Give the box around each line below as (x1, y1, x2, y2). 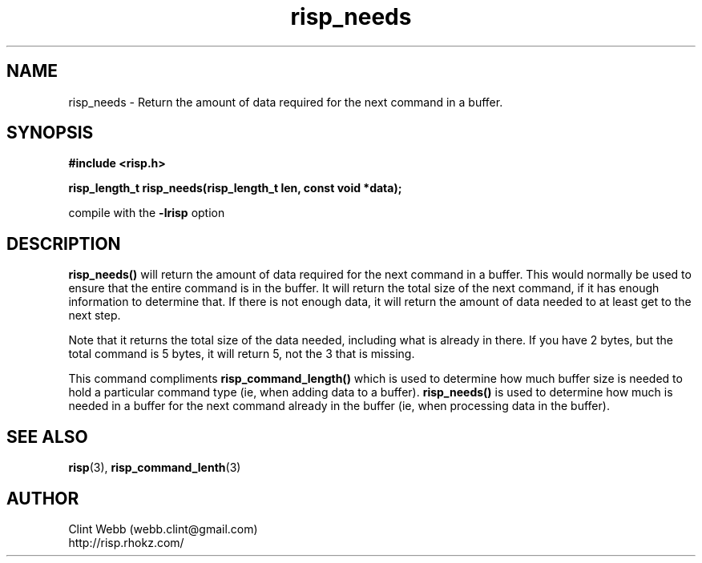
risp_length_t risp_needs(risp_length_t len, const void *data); (68, 181, 402, 195)
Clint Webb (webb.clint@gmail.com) (68, 521, 258, 536)
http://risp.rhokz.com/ (68, 535, 184, 549)
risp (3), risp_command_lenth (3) (68, 460, 241, 475)
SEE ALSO (6, 426, 88, 447)
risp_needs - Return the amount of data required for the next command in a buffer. (68, 95, 503, 109)
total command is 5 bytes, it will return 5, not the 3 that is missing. (68, 347, 415, 361)
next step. (68, 308, 121, 323)
